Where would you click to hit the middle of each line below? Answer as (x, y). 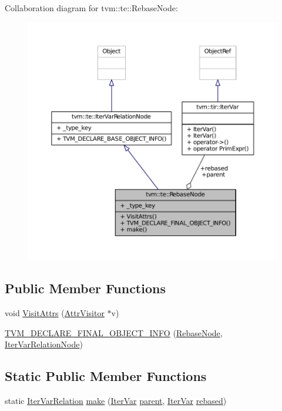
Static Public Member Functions (106, 376)
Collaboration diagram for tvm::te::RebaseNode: (91, 8)
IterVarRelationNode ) (44, 344)
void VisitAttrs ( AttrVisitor (55, 313)
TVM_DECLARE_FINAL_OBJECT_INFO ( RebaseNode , (114, 332)
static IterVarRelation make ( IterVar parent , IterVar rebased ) (116, 401)
